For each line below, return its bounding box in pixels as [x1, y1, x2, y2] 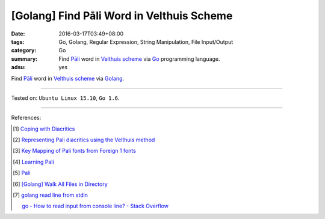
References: [11, 114, 42, 122]
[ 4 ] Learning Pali [13, 158, 54, 165]
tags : [11, 38, 25, 45]
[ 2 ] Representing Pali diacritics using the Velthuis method [13, 136, 155, 144]
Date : [11, 30, 25, 37]
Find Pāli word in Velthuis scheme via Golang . [11, 75, 125, 82]
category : [11, 47, 37, 54]
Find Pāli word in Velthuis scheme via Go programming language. [58, 55, 220, 63]
